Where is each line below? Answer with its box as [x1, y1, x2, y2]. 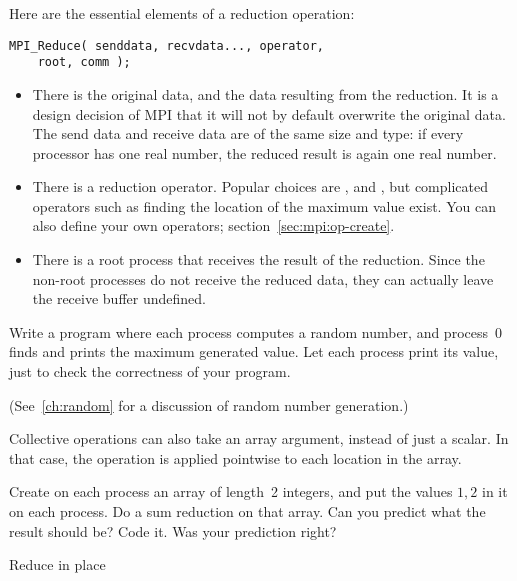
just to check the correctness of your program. [9, 361, 291, 382]
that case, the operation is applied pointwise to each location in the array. [9, 447, 462, 468]
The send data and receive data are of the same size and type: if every [32, 123, 464, 144]
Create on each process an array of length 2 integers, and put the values [9, 481, 453, 502]
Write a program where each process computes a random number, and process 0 [9, 321, 502, 342]
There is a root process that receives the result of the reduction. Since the [32, 249, 485, 270]
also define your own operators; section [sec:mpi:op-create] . [32, 215, 395, 236]
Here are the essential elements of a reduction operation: [9, 3, 355, 23]
